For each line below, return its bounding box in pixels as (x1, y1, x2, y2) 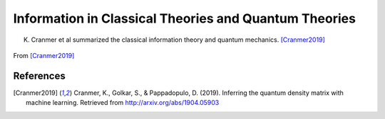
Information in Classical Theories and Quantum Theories (13, 11, 356, 26)
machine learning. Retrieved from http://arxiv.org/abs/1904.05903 (26, 98, 220, 107)
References (13, 69, 66, 81)
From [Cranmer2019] (13, 51, 75, 59)
